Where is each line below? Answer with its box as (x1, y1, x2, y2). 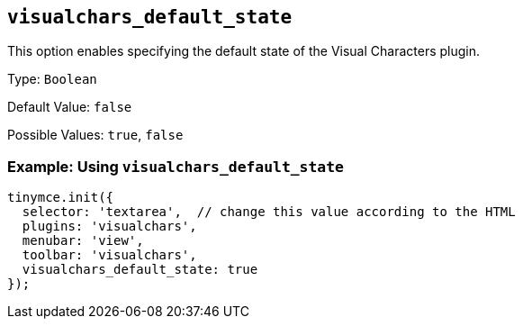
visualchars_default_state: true (22, 262, 258, 277)
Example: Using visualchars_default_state (7, 157, 344, 176)
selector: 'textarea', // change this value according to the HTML (22, 204, 516, 220)
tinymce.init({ (7, 190, 114, 205)
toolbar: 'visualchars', (22, 248, 197, 263)
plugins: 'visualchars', (22, 219, 197, 234)
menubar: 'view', (22, 233, 144, 249)
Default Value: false (7, 99, 132, 115)
